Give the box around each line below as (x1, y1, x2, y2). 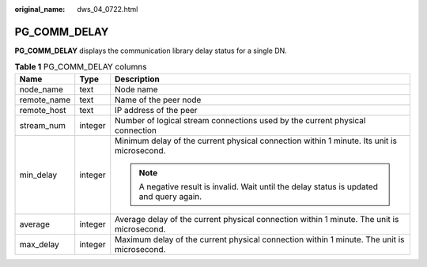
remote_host (19, 104, 66, 115)
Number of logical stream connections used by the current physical (115, 115, 366, 126)
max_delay (19, 239, 59, 250)
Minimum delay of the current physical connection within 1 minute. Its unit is (115, 135, 397, 146)
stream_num (19, 119, 66, 130)
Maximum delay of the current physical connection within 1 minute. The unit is (115, 234, 405, 245)
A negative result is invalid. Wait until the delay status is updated (138, 181, 379, 192)
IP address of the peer (115, 104, 198, 115)
